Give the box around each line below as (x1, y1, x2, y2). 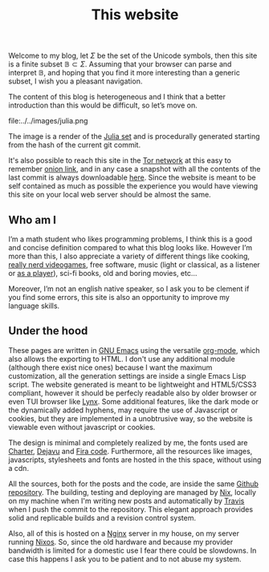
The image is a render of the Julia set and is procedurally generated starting (8, 132, 260, 141)
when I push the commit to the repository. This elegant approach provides (8, 504, 254, 514)
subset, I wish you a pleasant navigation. (8, 76, 143, 86)
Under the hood (8, 324, 88, 338)
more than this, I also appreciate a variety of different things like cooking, (8, 251, 251, 261)
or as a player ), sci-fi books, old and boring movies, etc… (8, 269, 198, 278)
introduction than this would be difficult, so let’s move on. (8, 100, 198, 110)
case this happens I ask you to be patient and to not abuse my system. (8, 554, 243, 563)
